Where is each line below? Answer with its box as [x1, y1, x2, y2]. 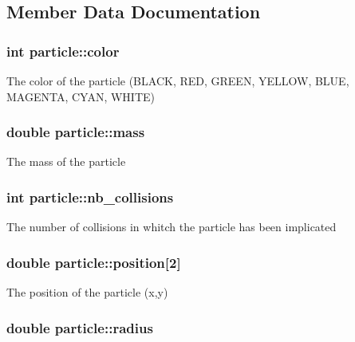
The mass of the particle [6, 153, 126, 170]
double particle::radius [6, 317, 153, 337]
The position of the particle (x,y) [6, 284, 168, 301]
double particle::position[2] [6, 252, 181, 272]
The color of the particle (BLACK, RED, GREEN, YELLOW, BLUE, [6, 73, 349, 88]
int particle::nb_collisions [6, 187, 174, 206]
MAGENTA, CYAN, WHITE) [6, 88, 156, 104]
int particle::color [6, 41, 120, 61]
